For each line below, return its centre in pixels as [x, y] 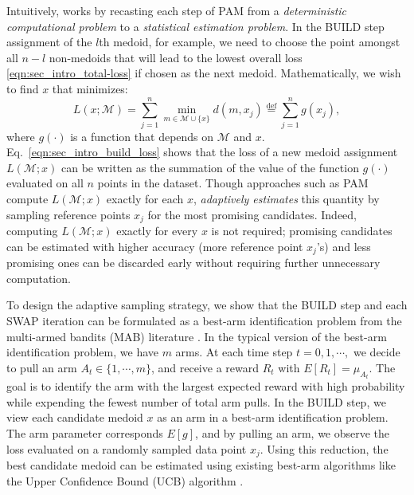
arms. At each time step [234, 352]
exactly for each [145, 199]
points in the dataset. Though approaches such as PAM [233, 183]
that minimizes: [90, 88]
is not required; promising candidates [302, 231]
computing [32, 231]
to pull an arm [42, 367]
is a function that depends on [142, 136]
